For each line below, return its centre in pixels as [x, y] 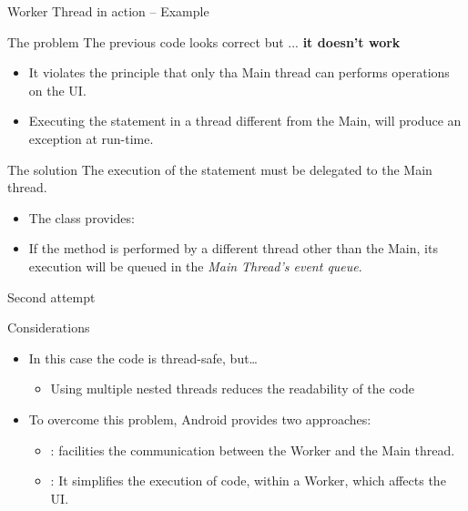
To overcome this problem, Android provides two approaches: [200, 419]
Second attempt [51, 296]
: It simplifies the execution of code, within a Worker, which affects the [248, 480]
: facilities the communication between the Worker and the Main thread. [253, 450]
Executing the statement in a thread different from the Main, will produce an [245, 121]
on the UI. [57, 90]
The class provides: [81, 217]
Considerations [49, 327]
